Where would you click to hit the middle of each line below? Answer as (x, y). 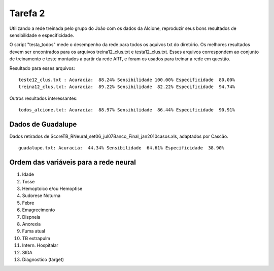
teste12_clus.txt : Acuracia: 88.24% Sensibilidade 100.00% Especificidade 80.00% (127, 80)
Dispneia (31, 217)
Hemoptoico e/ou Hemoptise (52, 189)
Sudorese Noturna (41, 196)
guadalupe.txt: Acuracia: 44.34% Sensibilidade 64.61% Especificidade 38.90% (122, 148)
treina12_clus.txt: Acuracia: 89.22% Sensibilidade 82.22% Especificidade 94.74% (127, 87)
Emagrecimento (39, 210)
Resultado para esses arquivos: (42, 68)
